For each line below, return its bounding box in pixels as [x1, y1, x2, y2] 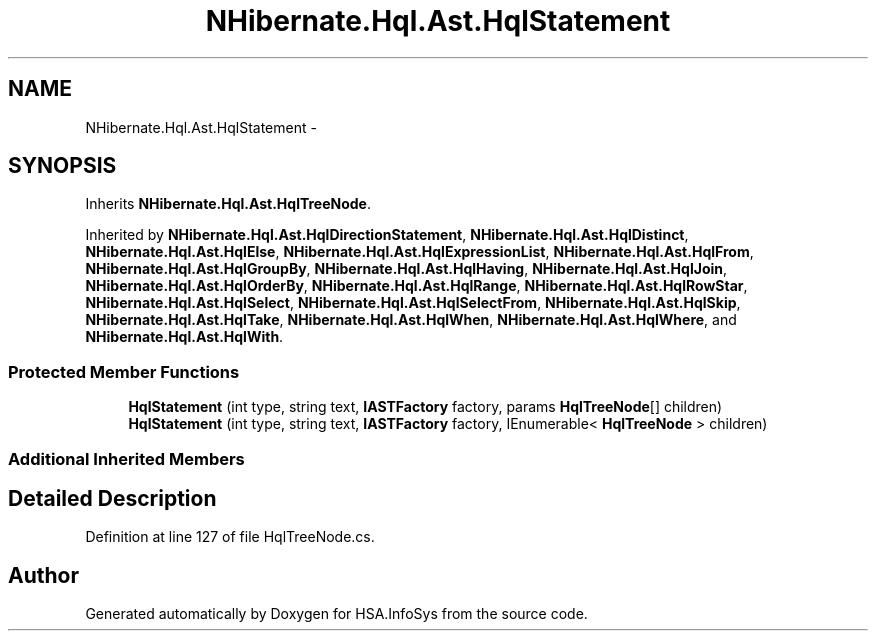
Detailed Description [8, 485, 217, 511]
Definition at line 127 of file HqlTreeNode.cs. [85, 528, 375, 546]
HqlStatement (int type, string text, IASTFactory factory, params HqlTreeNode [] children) [128, 398, 723, 416]
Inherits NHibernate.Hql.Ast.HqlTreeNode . [85, 195, 372, 213]
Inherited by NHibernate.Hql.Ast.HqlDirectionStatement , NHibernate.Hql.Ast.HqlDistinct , [85, 226, 689, 244]
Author [8, 562, 79, 588]
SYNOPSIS [8, 153, 117, 179]
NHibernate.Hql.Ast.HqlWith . [85, 328, 284, 346]
